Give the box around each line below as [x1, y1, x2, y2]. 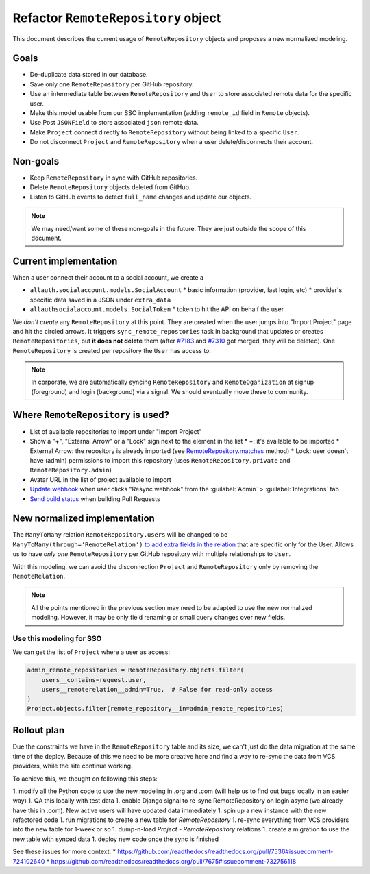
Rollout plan [12, 725, 65, 736]
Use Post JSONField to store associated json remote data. [29, 119, 199, 127]
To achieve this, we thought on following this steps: [12, 775, 158, 783]
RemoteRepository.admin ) [29, 466, 112, 474]
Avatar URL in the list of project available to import [29, 475, 171, 483]
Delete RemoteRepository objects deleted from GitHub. [29, 183, 191, 191]
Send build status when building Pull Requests [29, 494, 160, 503]
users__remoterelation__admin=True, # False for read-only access [41, 685, 273, 694]
